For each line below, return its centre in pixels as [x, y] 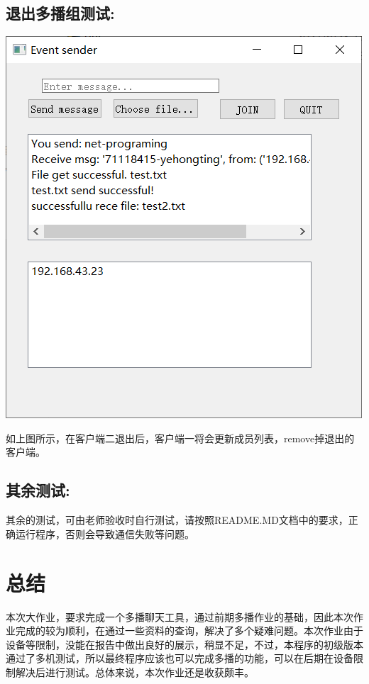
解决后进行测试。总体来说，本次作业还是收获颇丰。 [134, 672]
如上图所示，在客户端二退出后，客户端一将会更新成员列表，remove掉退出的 [180, 438]
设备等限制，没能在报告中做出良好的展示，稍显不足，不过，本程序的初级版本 [184, 644]
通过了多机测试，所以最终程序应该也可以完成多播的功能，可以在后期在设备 [180, 658]
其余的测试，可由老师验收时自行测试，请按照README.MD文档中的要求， [177, 520]
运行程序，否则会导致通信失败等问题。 [105, 533]
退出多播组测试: [60, 13]
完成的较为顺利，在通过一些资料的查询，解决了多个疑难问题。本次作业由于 [189, 630]
